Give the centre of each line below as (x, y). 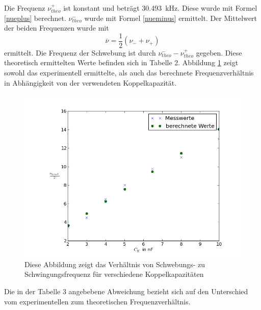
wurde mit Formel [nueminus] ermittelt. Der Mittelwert (171, 18)
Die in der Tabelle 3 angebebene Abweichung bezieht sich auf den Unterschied (126, 291)
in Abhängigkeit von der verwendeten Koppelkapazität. (90, 82)
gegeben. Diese (219, 52)
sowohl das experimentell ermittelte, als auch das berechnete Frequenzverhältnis (129, 73)
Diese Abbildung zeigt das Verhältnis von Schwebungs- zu (115, 264)
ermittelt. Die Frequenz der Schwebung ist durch (80, 52)
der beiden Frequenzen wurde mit (57, 28)
